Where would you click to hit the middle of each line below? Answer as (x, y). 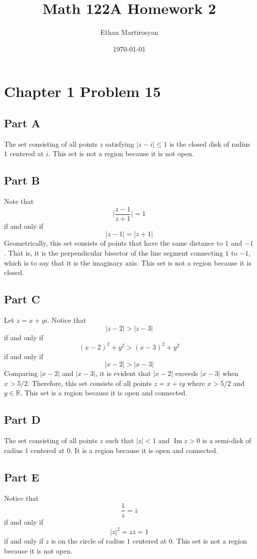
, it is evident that (123, 373)
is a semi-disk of (227, 440)
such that (120, 440)
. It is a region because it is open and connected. (144, 450)
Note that (19, 201)
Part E (22, 477)
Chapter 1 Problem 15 (83, 91)
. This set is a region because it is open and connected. (104, 393)
